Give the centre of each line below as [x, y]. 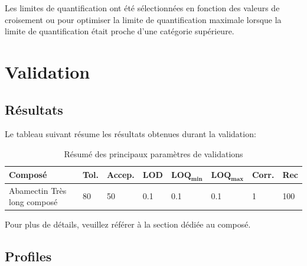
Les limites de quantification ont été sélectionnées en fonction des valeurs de [142, 8]
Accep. [120, 175]
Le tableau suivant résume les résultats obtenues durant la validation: [130, 134]
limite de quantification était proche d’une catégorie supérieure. [120, 31]
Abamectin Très [38, 190]
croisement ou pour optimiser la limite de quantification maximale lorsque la [143, 19]
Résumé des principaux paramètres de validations [153, 153]
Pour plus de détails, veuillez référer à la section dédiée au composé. [128, 224]
